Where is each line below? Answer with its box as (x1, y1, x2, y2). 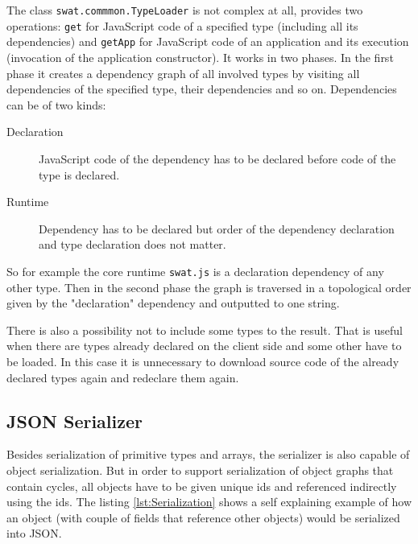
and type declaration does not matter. (39, 236, 226, 253)
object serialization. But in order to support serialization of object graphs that (6, 461, 394, 478)
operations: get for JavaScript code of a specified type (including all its (6, 17, 358, 34)
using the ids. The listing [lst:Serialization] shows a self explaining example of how (6, 493, 412, 510)
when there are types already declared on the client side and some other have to (6, 337, 402, 354)
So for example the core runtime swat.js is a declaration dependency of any (6, 262, 384, 279)
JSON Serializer (6, 408, 143, 433)
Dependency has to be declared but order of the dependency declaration (39, 220, 395, 237)
